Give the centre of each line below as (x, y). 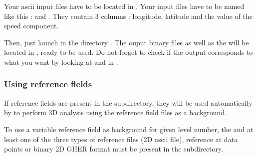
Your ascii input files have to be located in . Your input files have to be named (124, 6)
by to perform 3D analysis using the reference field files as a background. (116, 112)
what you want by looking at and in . (61, 62)
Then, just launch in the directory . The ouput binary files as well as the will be (127, 42)
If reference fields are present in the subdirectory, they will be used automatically (128, 102)
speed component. (31, 26)
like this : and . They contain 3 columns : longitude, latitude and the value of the (128, 16)
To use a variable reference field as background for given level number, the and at (129, 129)
